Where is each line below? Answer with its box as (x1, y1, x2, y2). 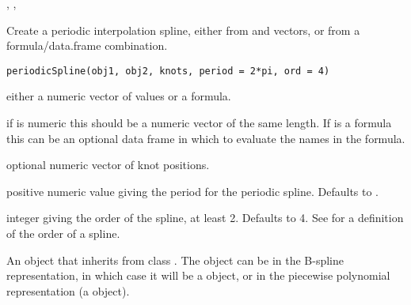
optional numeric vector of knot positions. (6, 156, 210, 173)
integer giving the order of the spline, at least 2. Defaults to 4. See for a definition (6, 209, 404, 226)
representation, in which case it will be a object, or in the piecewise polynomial (6, 267, 390, 284)
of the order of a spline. (6, 225, 120, 241)
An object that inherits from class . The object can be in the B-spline (6, 251, 344, 268)
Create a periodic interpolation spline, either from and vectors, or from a (6, 21, 360, 38)
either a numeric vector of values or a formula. (6, 88, 231, 104)
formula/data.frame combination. (6, 37, 168, 54)
